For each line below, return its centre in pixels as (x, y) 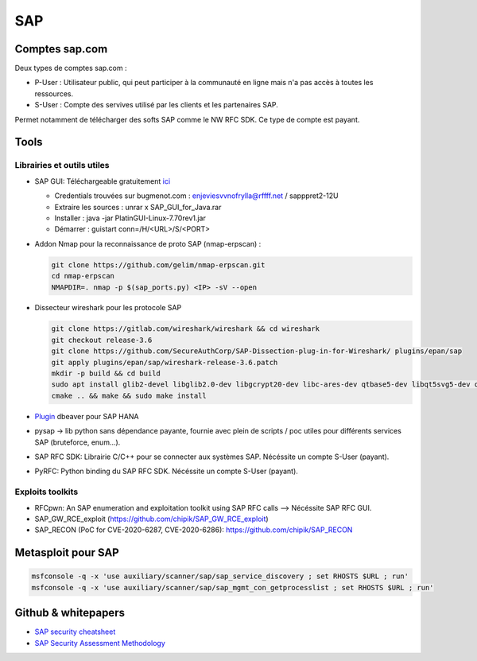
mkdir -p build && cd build (106, 373)
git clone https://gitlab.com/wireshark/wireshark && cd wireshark (186, 329)
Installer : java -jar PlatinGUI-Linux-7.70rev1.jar (130, 218)
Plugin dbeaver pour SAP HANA (87, 416)
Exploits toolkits (47, 492)
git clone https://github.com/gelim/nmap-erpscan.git (158, 265)
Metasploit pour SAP (67, 553)
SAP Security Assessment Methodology (100, 643)
